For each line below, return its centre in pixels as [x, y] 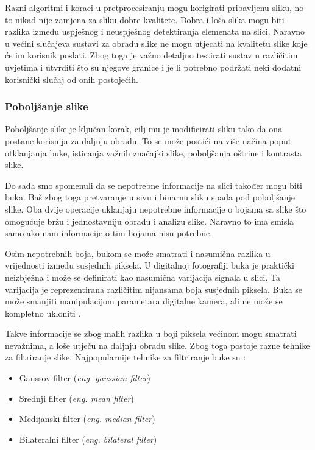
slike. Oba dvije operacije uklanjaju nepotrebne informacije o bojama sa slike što [156, 209]
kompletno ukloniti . [43, 313]
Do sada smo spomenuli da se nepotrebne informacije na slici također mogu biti [154, 185]
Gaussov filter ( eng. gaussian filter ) [85, 378]
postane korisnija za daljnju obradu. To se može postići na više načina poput [148, 140]
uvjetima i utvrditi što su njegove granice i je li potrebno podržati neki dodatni [153, 67]
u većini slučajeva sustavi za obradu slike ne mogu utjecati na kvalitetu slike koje [156, 43]
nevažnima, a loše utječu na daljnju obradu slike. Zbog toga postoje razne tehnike [157, 345]
